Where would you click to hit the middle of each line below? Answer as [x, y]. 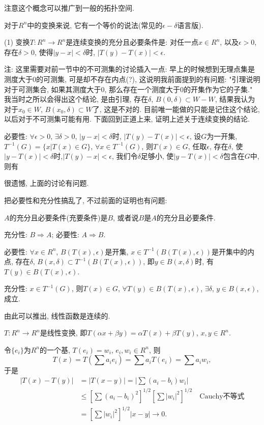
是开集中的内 [233, 251]
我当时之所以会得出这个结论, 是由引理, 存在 [76, 99]
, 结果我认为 [235, 99]
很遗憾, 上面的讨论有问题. [47, 183]
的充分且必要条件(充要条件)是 [58, 217]
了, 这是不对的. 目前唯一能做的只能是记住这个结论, [176, 109]
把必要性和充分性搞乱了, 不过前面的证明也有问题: [86, 200]
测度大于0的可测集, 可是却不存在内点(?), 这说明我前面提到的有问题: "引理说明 [132, 79]
